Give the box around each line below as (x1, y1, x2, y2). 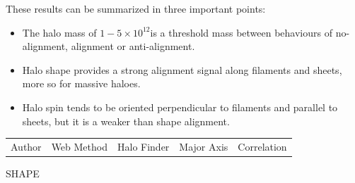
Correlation (238, 139, 287, 153)
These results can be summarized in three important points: (6, 1, 266, 15)
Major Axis (179, 139, 228, 153)
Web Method (51, 139, 107, 153)
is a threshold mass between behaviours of (150, 25, 332, 39)
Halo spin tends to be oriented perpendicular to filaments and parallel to (22, 99, 338, 114)
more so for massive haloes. (22, 76, 141, 91)
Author (11, 139, 42, 153)
